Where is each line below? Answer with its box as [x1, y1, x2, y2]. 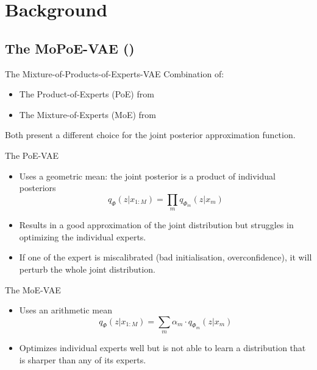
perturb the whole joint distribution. [19, 262, 155, 275]
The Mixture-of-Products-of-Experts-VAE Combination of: [5, 67, 224, 80]
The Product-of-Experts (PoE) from [19, 88, 154, 100]
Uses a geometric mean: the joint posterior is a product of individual [19, 169, 276, 182]
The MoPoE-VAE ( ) [5, 38, 135, 57]
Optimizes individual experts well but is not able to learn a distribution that [19, 341, 306, 354]
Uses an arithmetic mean [19, 304, 113, 316]
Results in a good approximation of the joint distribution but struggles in [19, 218, 294, 231]
